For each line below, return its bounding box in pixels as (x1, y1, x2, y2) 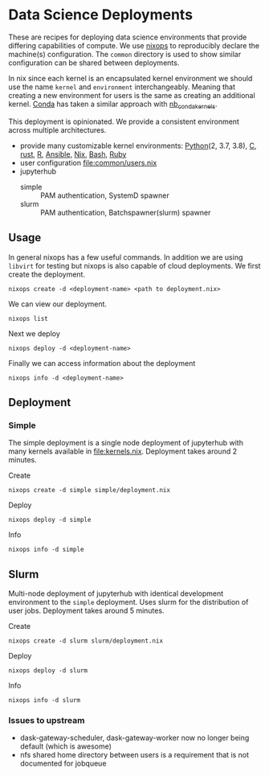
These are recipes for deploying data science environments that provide (8, 32, 247, 42)
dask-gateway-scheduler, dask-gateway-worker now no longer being (19, 733, 250, 743)
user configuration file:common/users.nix (19, 158, 157, 167)
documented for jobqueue (19, 758, 107, 769)
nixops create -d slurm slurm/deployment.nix (8, 637, 163, 645)
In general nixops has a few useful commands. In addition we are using (8, 252, 243, 262)
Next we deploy (8, 328, 60, 339)
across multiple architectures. (8, 125, 107, 134)
